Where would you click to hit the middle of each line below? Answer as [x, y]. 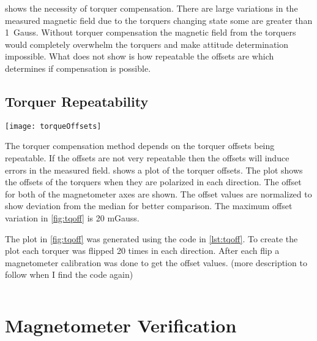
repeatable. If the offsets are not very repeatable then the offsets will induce [147, 158]
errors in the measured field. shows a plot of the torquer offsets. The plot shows [154, 170]
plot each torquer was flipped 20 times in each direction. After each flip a [142, 251]
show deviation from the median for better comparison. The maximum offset [149, 206]
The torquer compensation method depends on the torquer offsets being [140, 146]
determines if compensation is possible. [78, 68]
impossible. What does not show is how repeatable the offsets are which [140, 56]
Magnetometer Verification [121, 325]
